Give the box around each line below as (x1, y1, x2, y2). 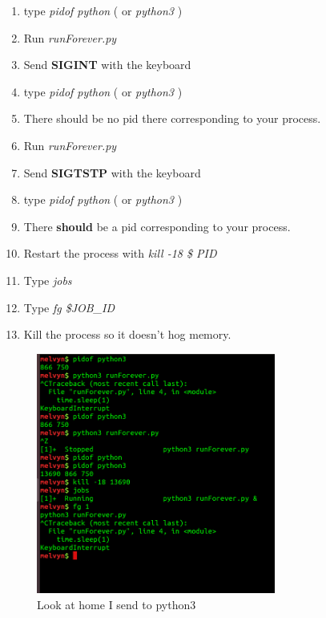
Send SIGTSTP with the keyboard (23, 164, 201, 181)
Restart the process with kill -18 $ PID (23, 245, 217, 262)
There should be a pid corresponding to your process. (23, 218, 291, 234)
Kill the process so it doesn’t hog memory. (23, 326, 231, 343)
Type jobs (23, 271, 72, 288)
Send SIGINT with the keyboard (23, 56, 191, 73)
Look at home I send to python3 (37, 596, 196, 612)
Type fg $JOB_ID (23, 299, 115, 315)
